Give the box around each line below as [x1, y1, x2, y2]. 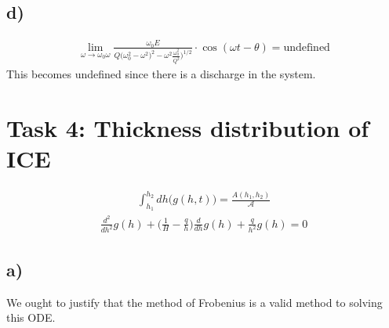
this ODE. [6, 309, 56, 326]
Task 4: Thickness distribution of [6, 111, 369, 143]
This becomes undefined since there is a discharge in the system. [6, 65, 316, 81]
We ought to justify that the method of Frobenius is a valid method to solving [6, 294, 383, 310]
